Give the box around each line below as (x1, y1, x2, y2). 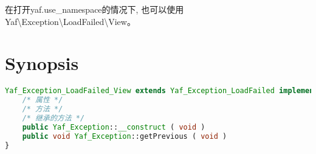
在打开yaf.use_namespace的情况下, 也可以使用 (5, 3, 184, 15)
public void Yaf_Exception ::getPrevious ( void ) (22, 131, 227, 141)
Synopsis (5, 51, 79, 75)
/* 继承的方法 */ (22, 113, 85, 122)
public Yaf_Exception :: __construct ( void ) (22, 122, 205, 131)
